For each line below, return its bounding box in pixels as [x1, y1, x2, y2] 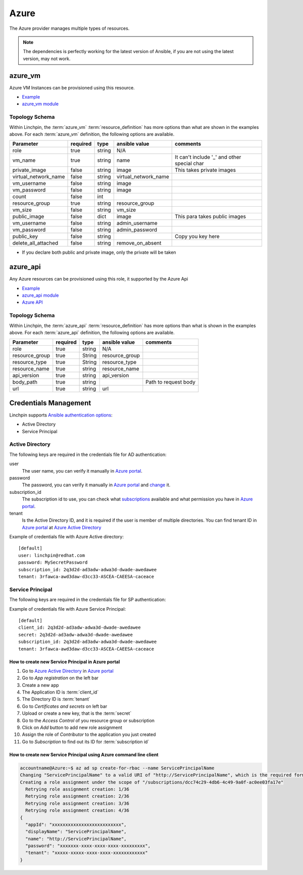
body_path [12, 379, 38, 386]
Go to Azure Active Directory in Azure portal [22, 668, 114, 674]
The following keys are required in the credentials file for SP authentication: [9, 596, 166, 603]
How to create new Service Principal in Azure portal [9, 659, 120, 665]
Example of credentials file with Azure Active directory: [9, 534, 124, 540]
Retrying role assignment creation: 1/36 [25, 786, 130, 792]
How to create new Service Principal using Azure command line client [9, 751, 159, 758]
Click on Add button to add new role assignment [22, 724, 122, 730]
